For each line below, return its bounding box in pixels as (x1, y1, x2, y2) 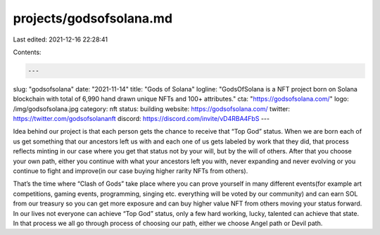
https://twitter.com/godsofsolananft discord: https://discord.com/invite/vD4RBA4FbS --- (13, 115, 270, 123)
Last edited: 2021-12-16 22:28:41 (13, 35, 108, 44)
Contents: (13, 48, 42, 56)
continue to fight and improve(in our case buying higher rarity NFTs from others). (13, 167, 248, 175)
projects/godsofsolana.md (13, 11, 172, 26)
